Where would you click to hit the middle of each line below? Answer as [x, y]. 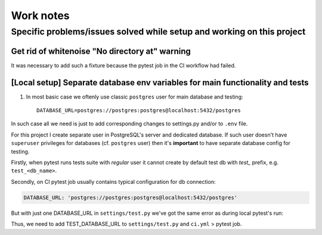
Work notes [40, 16]
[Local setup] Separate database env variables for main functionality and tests [160, 83]
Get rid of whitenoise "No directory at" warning [101, 51]
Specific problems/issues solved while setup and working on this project [158, 32]
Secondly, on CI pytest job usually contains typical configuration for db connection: [113, 181]
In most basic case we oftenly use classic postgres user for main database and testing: [134, 97]
